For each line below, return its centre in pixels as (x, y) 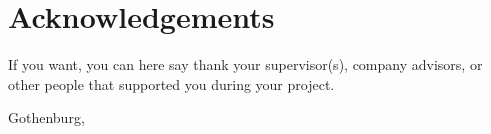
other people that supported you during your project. (171, 83)
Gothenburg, (46, 117)
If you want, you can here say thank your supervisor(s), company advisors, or (245, 64)
